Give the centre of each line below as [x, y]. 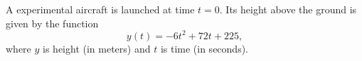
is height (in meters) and [97, 48]
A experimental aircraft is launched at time [100, 9]
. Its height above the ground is [288, 9]
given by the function [52, 23]
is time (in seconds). [204, 48]
